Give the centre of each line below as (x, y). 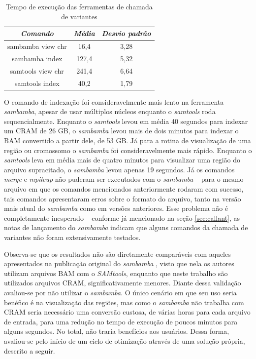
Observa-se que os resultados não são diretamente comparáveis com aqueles (117, 254)
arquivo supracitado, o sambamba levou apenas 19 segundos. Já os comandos (119, 169)
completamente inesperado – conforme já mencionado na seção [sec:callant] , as (122, 218)
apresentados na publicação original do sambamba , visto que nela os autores (119, 263)
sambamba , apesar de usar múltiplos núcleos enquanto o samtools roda (110, 111)
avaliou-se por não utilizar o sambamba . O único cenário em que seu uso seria (120, 292)
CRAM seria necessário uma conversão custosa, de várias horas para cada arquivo (127, 312)
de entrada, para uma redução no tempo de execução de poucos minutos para (121, 321)
